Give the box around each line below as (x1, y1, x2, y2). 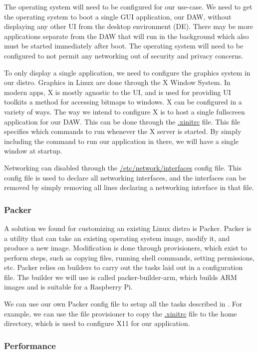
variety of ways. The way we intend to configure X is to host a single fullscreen (4, 106, 245, 116)
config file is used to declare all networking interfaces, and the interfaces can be (4, 172, 246, 182)
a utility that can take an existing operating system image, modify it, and (4, 232, 230, 243)
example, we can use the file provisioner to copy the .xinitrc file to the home (4, 308, 237, 318)
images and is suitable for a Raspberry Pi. (4, 281, 133, 292)
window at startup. (4, 145, 62, 156)
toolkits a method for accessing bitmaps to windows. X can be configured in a (4, 96, 242, 107)
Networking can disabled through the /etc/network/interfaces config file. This (4, 162, 242, 172)
